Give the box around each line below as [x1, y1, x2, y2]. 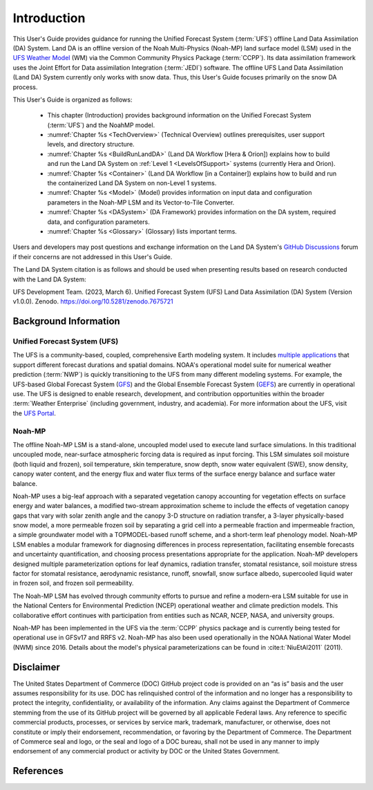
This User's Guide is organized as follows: [12, 95, 133, 104]
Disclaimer [12, 661, 60, 673]
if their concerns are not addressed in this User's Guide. [12, 252, 173, 261]
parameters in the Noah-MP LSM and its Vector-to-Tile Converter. [47, 198, 235, 207]
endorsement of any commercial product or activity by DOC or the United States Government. [12, 747, 280, 755]
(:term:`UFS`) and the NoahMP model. [47, 121, 155, 129]
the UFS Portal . [12, 408, 57, 417]
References [12, 765, 64, 777]
